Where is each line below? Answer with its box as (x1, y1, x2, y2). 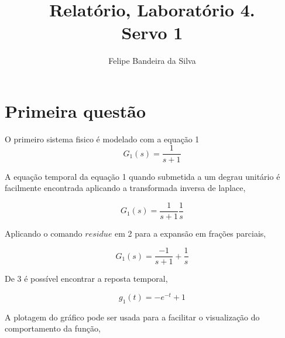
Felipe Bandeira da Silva (108, 54, 196, 67)
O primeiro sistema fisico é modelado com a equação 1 (5, 132, 200, 145)
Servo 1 (121, 21, 183, 45)
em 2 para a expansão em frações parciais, (115, 227, 266, 239)
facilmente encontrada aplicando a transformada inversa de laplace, (5, 182, 246, 194)
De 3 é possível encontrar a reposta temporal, (5, 272, 168, 285)
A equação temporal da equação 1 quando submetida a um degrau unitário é (5, 170, 280, 182)
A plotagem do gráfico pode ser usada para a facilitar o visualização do (5, 310, 260, 323)
